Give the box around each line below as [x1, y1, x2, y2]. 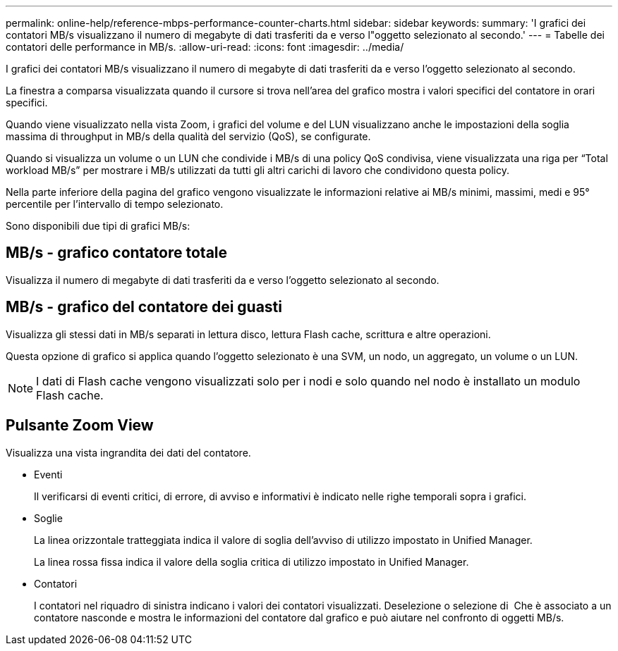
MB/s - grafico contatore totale [6, 244, 228, 262]
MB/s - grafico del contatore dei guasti [6, 298, 282, 316]
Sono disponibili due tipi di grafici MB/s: [6, 220, 190, 232]
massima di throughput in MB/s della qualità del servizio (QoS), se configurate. [6, 130, 371, 142]
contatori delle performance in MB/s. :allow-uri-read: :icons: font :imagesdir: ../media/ [6, 41, 404, 53]
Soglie [34, 512, 63, 524]
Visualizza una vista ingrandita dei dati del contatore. [6, 446, 251, 459]
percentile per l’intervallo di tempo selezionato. [6, 198, 224, 210]
